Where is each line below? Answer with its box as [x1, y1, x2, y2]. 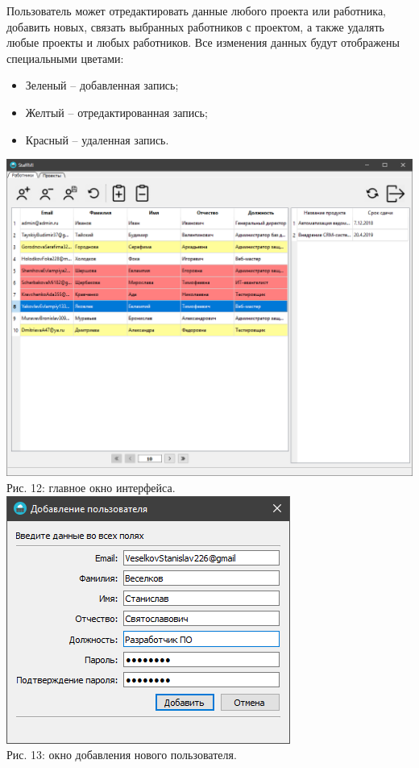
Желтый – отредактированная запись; [25, 103, 208, 120]
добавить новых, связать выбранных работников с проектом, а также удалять [6, 18, 384, 35]
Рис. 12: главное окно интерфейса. [6, 479, 176, 495]
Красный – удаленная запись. [25, 131, 169, 148]
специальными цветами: [6, 49, 124, 66]
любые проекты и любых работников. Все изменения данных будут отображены [6, 34, 400, 51]
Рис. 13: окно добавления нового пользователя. [6, 746, 237, 763]
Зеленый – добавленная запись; [25, 77, 179, 94]
